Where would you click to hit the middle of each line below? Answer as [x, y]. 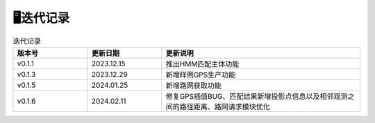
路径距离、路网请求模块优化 [225, 106]
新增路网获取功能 [194, 85]
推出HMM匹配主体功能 [202, 64]
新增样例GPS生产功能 [201, 75]
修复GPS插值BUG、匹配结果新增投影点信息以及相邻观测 [257, 96]
